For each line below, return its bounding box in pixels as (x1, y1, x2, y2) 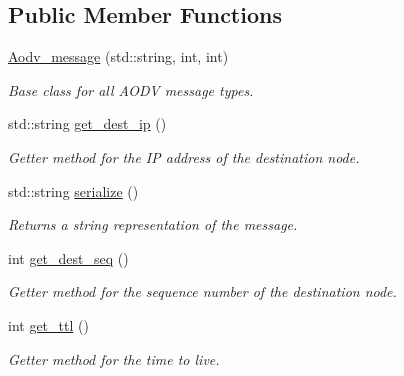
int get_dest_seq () (8, 247, 129, 268)
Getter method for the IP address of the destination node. (8, 146, 360, 167)
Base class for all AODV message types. (8, 79, 254, 100)
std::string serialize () (8, 180, 139, 201)
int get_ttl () (8, 314, 89, 335)
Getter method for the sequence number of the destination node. (8, 281, 397, 302)
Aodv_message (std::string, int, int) (8, 46, 229, 67)
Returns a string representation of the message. (8, 214, 298, 235)
